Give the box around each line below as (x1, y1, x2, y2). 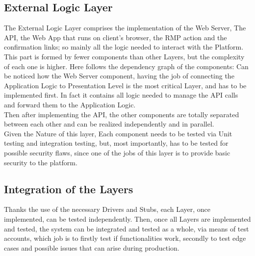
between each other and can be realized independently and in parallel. (4, 119, 214, 129)
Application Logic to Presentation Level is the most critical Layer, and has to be (4, 80, 247, 90)
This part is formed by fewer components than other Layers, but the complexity (4, 51, 245, 61)
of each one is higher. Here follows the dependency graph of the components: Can (4, 61, 249, 71)
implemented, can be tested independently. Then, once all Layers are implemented (4, 213, 251, 224)
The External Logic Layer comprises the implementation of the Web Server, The (4, 23, 246, 33)
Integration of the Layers (4, 181, 133, 196)
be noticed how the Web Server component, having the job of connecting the (4, 71, 234, 81)
